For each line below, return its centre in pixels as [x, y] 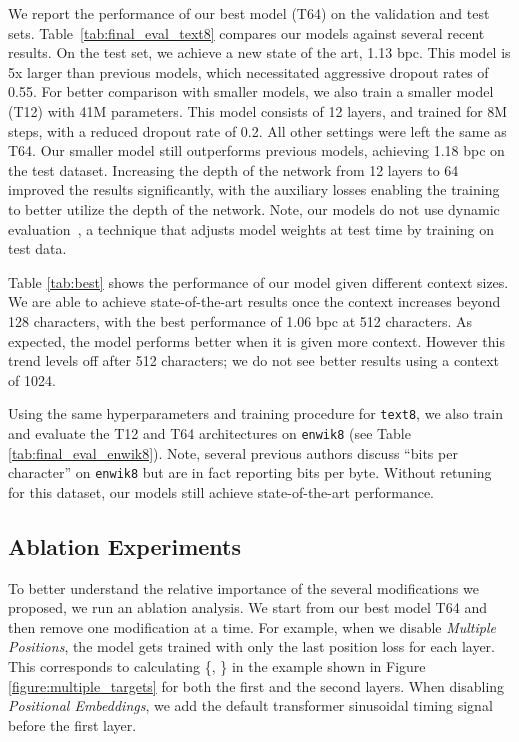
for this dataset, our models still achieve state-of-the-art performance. [221, 491]
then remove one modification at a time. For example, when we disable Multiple [252, 626]
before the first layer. [72, 724]
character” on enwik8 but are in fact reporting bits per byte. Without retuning [250, 472]
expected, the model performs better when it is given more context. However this [256, 340]
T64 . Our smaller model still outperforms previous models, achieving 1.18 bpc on [256, 150]
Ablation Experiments [125, 545]
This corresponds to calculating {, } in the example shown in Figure [217, 666]
